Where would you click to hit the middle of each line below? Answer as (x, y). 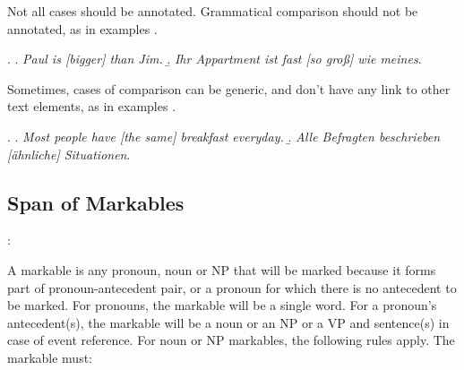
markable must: (50, 357)
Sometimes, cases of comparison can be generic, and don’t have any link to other (229, 88)
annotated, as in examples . (82, 28)
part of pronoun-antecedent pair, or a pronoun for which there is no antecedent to (232, 287)
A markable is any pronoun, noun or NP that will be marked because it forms (222, 269)
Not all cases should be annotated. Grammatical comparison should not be (213, 11)
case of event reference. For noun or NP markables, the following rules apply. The (231, 340)
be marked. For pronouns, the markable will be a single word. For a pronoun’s (222, 305)
